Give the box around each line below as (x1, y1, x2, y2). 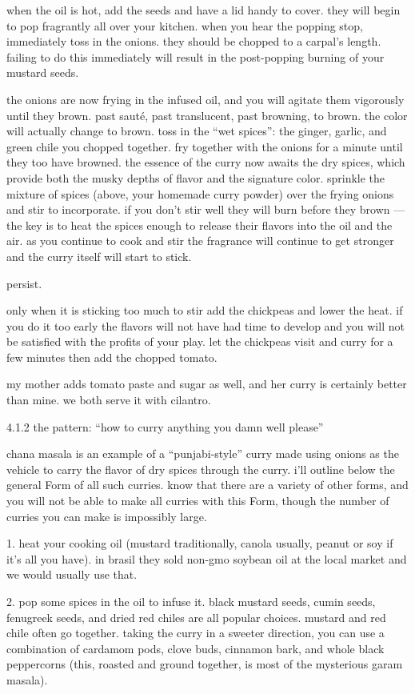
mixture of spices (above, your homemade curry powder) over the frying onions (6, 185, 394, 202)
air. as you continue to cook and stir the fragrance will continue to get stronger (6, 232, 394, 249)
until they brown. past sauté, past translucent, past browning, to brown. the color (6, 106, 408, 123)
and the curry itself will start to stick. (6, 247, 192, 264)
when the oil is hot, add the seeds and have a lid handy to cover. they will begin (6, 2, 401, 18)
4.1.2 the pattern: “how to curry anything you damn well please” (6, 418, 324, 435)
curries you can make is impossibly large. (6, 507, 207, 524)
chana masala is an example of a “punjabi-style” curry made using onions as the (6, 445, 399, 462)
